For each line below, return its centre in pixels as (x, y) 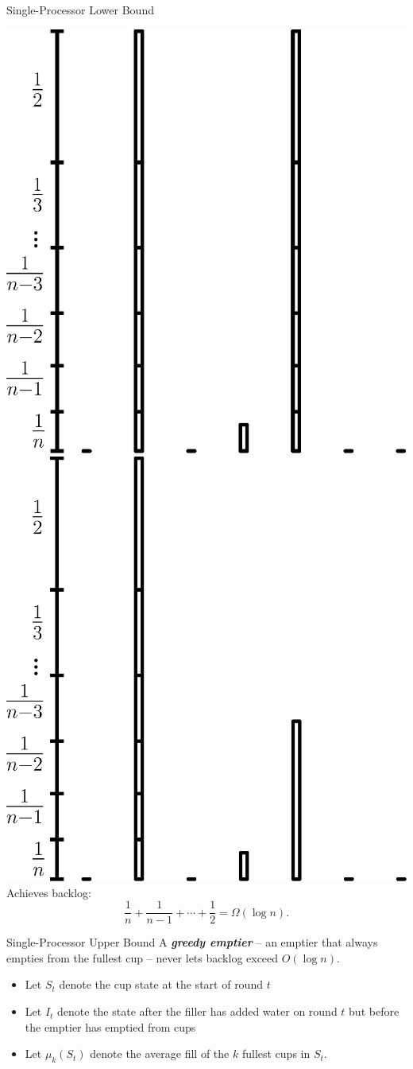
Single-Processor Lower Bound (80, 10)
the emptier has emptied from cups (110, 1026)
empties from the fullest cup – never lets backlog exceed (143, 957)
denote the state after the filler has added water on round (197, 1011)
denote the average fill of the (160, 1053)
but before (374, 1011)
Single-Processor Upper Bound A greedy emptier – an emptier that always (192, 942)
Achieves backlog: (49, 892)
